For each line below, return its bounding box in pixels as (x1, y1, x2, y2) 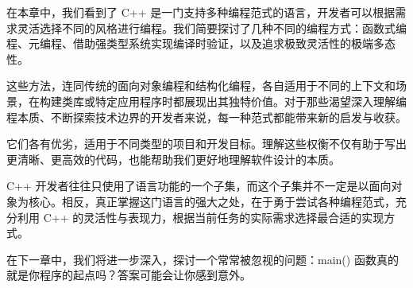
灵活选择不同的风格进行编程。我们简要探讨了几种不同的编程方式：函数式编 (17, 19, 407, 36)
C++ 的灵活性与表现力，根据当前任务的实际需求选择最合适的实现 (43, 208, 384, 225)
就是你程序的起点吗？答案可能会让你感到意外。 (6, 267, 251, 283)
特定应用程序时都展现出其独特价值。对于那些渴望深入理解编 (95, 92, 407, 109)
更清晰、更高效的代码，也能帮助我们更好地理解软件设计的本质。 (6, 150, 340, 167)
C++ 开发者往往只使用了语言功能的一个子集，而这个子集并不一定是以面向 (6, 177, 392, 194)
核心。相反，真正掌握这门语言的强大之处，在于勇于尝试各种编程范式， (28, 193, 396, 209)
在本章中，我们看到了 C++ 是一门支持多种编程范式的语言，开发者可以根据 (6, 4, 396, 20)
